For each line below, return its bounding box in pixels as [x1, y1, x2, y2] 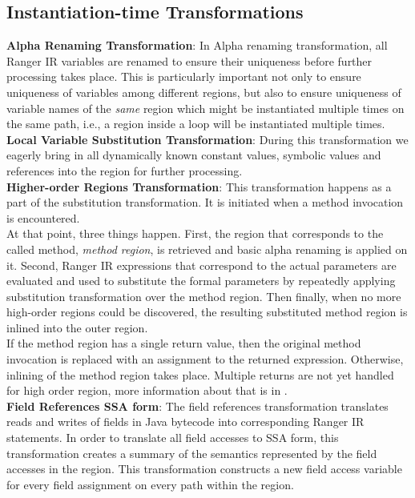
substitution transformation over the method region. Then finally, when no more [6, 287, 401, 304]
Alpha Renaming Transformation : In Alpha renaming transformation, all [6, 37, 388, 54]
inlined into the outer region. [6, 319, 148, 335]
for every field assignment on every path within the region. [6, 476, 294, 492]
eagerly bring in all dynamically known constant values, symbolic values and [6, 147, 381, 163]
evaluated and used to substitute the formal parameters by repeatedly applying [6, 272, 396, 289]
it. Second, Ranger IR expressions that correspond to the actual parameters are [6, 256, 397, 273]
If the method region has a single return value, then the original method [6, 335, 361, 351]
